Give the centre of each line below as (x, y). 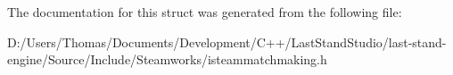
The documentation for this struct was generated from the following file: (205, 12)
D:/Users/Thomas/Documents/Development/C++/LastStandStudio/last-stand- (227, 42)
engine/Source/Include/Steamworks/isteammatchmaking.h (167, 59)
